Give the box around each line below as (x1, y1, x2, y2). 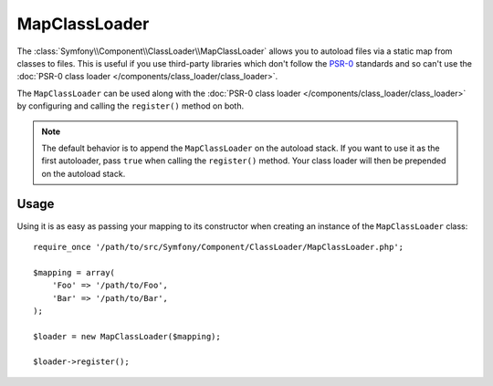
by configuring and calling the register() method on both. (16, 100, 245, 111)
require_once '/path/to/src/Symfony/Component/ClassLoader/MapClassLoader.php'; (33, 242, 404, 252)
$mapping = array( (33, 267, 116, 277)
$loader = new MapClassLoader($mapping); (33, 331, 221, 341)
